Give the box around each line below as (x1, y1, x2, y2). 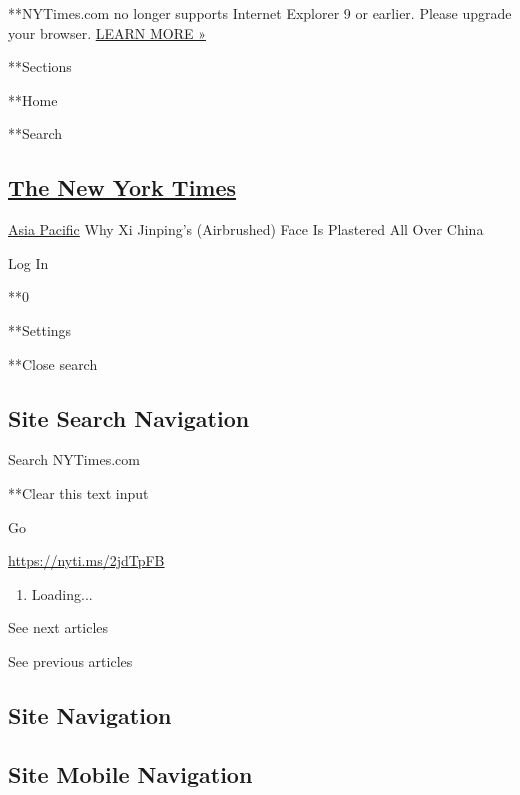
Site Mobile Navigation (8, 758, 253, 789)
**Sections (8, 56, 72, 77)
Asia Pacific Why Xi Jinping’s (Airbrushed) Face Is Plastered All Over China (8, 219, 484, 240)
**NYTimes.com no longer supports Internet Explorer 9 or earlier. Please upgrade (8, 3, 512, 23)
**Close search (8, 353, 98, 374)
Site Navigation (8, 699, 172, 730)
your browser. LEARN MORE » (8, 22, 206, 43)
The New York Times (8, 172, 237, 203)
